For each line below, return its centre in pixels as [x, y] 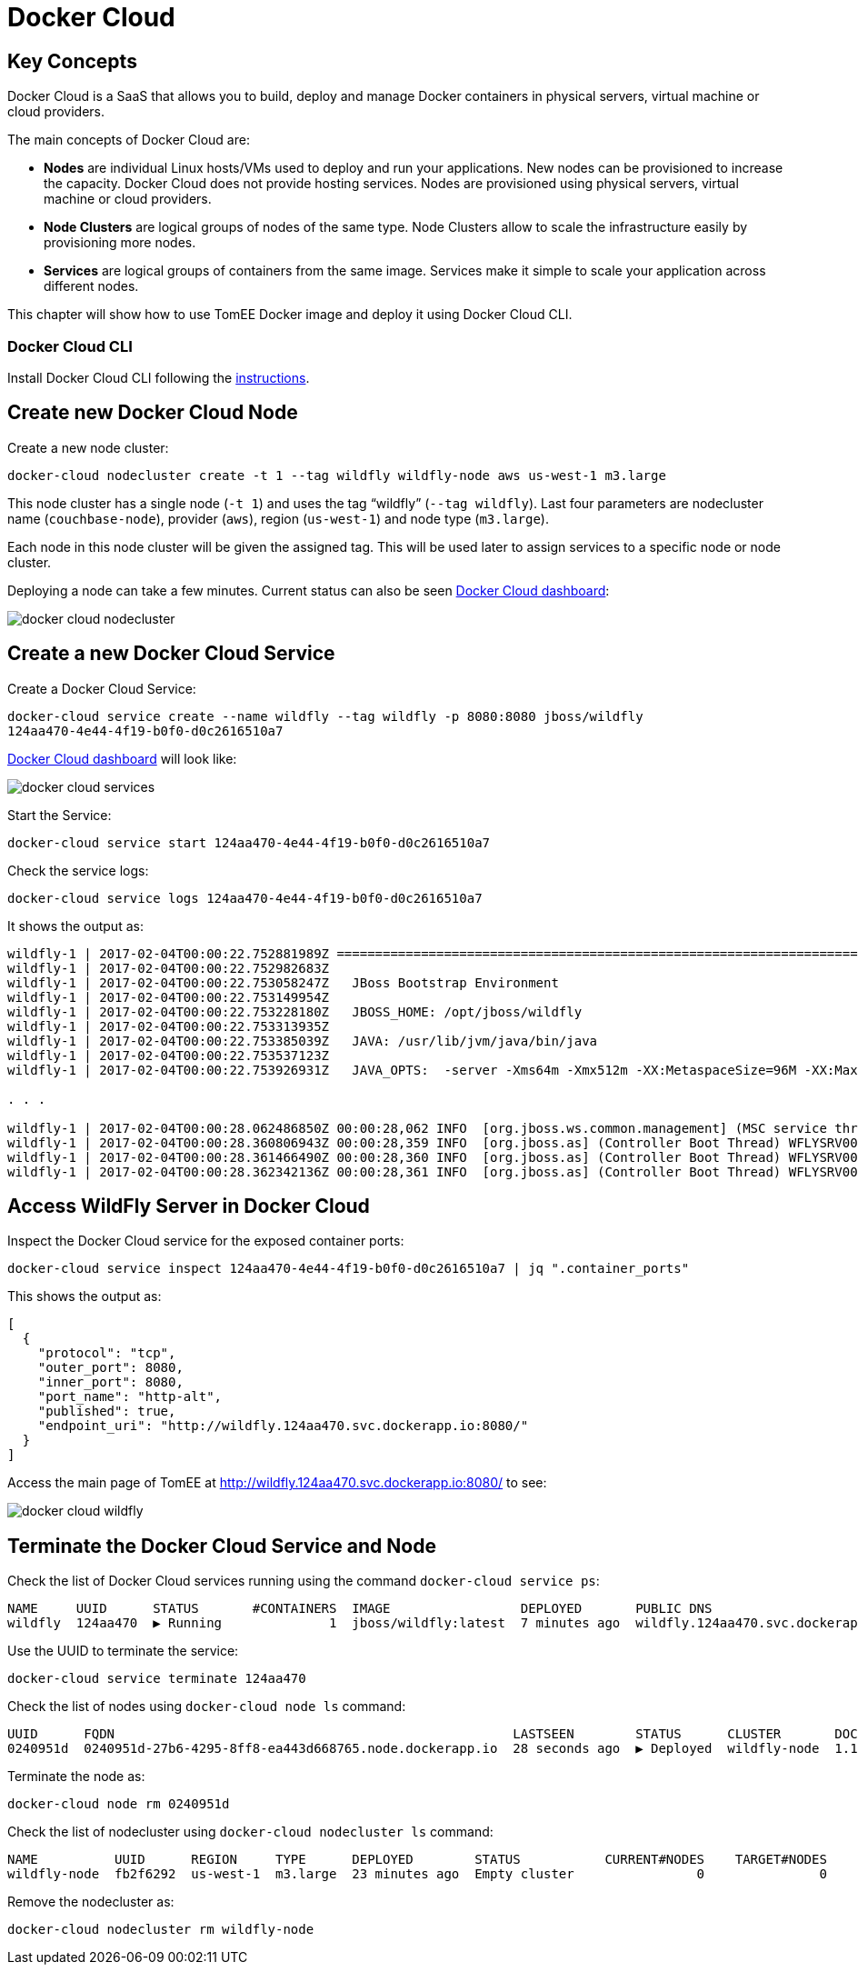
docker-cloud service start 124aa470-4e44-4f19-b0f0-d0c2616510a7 [249, 842]
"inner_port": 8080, [110, 1382]
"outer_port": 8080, [110, 1368]
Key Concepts [72, 61]
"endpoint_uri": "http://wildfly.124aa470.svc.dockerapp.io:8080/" [283, 1426]
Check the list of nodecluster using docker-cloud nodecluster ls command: [250, 1832]
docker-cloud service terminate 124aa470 [157, 1679]
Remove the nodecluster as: [91, 1902]
